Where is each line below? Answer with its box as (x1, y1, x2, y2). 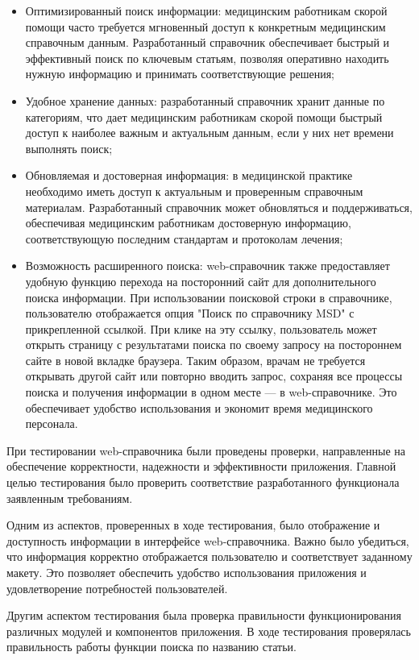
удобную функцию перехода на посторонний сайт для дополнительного (25, 272, 376, 289)
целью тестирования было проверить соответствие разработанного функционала (6, 474, 400, 491)
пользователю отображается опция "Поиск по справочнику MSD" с (25, 305, 355, 322)
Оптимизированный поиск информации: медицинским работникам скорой (25, 2, 388, 19)
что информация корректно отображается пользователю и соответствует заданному (6, 548, 413, 565)
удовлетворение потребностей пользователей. (6, 579, 228, 596)
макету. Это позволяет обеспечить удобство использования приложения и (6, 564, 367, 580)
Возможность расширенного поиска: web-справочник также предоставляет (25, 257, 390, 274)
